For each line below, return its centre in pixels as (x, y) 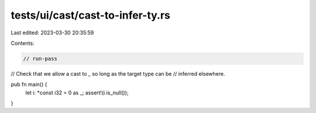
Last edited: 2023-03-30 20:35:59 (52, 33)
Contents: (23, 43)
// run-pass (40, 59)
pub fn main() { (29, 84)
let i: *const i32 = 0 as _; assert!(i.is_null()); (77, 93)
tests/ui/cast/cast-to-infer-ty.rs (91, 15)
